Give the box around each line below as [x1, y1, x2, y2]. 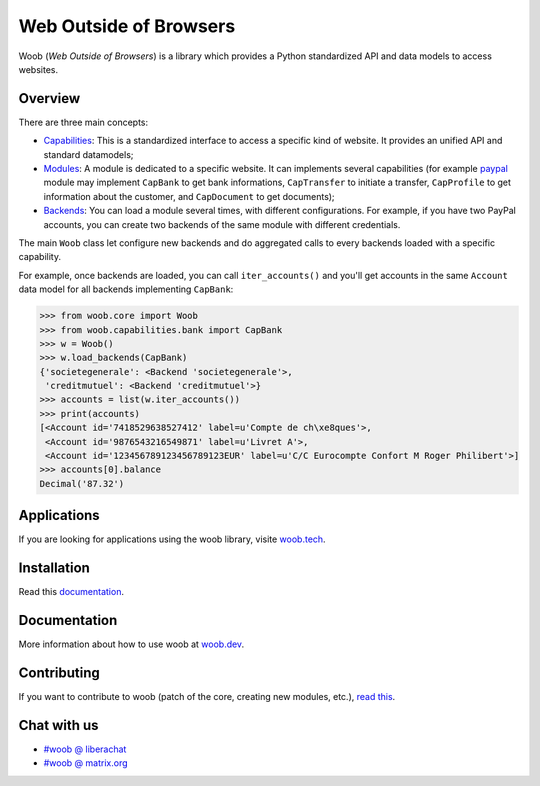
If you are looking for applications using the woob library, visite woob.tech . [18, 533, 326, 545]
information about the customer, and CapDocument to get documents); [43, 190, 335, 202]
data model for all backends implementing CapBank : [18, 283, 234, 295]
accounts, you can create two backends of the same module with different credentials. [43, 218, 401, 230]
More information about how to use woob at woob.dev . [18, 638, 245, 650]
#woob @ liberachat [43, 743, 127, 755]
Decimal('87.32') [39, 478, 125, 489]
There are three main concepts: [18, 116, 149, 128]
